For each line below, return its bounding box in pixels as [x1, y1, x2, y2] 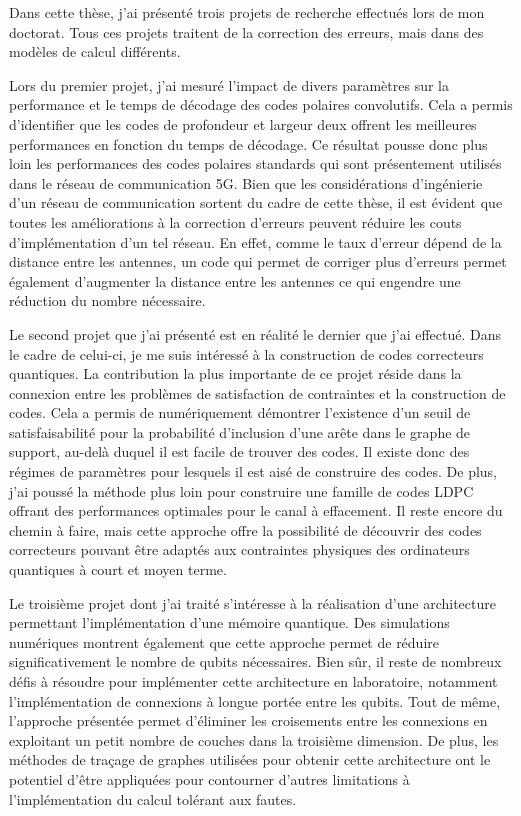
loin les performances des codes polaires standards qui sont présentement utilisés [9, 153, 502, 174]
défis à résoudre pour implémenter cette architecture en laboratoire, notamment [9, 671, 498, 691]
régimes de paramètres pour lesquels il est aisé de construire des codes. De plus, [9, 461, 498, 482]
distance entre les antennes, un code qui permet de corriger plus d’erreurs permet [9, 251, 507, 272]
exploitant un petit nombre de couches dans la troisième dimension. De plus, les [9, 729, 499, 750]
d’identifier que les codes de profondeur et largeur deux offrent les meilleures [9, 113, 477, 134]
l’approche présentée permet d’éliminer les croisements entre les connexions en [9, 710, 488, 731]
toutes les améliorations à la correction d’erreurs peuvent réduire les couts [9, 211, 462, 232]
